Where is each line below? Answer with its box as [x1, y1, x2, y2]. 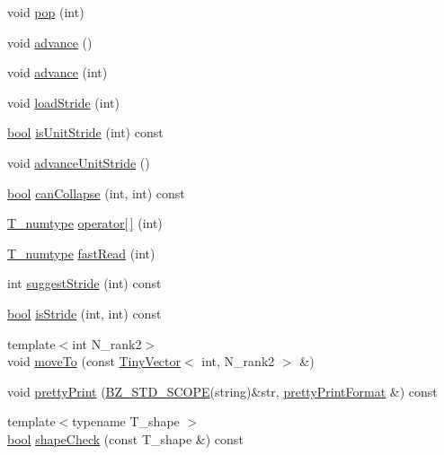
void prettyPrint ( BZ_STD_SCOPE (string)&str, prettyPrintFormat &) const [7, 381, 438, 400]
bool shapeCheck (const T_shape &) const [7, 429, 244, 448]
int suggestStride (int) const [7, 274, 162, 293]
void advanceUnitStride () [7, 153, 150, 171]
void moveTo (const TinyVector [7, 352, 182, 371]
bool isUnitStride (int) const [7, 123, 164, 142]
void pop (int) [7, 3, 84, 21]
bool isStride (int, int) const [7, 303, 162, 322]
